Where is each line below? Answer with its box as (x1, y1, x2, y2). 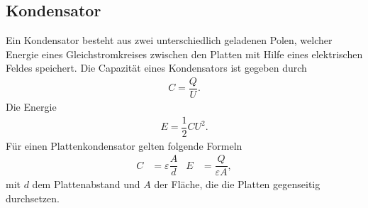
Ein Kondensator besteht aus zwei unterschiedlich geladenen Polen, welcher (6, 33, 333, 48)
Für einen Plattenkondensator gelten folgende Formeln (6, 138, 242, 153)
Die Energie (6, 99, 57, 114)
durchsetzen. (6, 191, 60, 206)
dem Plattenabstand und (32, 177, 140, 192)
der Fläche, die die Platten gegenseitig (154, 177, 320, 192)
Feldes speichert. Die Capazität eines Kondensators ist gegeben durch (6, 60, 307, 75)
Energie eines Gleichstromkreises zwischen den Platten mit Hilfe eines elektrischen (6, 46, 363, 61)
